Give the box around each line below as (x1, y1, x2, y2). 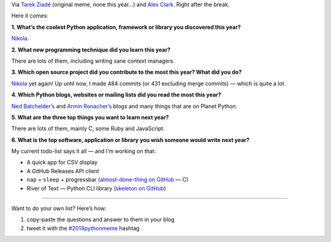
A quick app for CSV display (26, 158, 98, 166)
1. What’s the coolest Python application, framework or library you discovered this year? (11, 23, 242, 31)
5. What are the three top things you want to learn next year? (11, 114, 169, 121)
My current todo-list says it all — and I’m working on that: (11, 147, 156, 155)
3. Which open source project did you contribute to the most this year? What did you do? (11, 68, 242, 76)
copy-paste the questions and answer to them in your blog (26, 216, 175, 224)
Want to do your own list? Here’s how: (11, 205, 107, 212)
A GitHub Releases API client (26, 167, 99, 174)
